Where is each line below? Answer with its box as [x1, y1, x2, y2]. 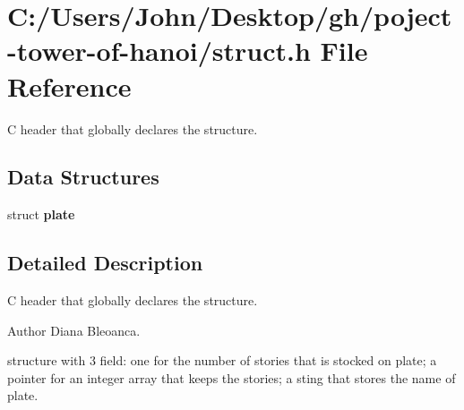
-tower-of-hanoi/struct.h [7, 32, 311, 69]
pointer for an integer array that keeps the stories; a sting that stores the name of [7, 368, 456, 387]
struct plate [7, 205, 75, 224]
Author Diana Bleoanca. [7, 320, 141, 339]
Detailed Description [7, 249, 203, 277]
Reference [7, 67, 132, 104]
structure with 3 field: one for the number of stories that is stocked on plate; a [7, 351, 437, 370]
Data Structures [7, 163, 159, 191]
